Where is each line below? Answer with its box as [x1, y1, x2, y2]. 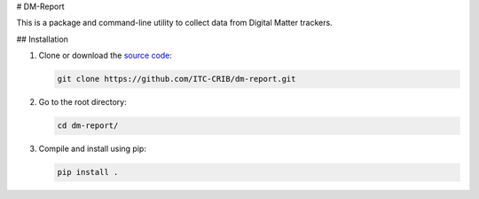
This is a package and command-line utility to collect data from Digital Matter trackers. [16, 18, 333, 28]
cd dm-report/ [57, 121, 119, 131]
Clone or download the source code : [38, 50, 173, 61]
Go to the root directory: [38, 97, 128, 107]
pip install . [57, 167, 119, 178]
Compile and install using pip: [38, 143, 146, 155]
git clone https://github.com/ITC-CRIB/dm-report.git [57, 74, 296, 84]
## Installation [16, 34, 68, 44]
